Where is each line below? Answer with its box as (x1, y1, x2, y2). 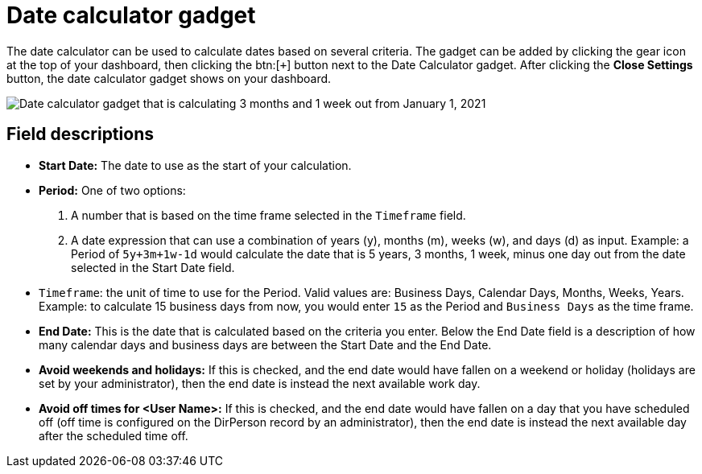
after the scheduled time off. (39, 428, 188, 443)
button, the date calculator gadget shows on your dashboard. (6, 71, 332, 85)
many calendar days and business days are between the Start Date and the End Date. (39, 337, 492, 352)
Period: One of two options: (39, 183, 186, 197)
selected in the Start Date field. (71, 260, 235, 274)
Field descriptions (6, 124, 154, 145)
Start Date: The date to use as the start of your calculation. (39, 158, 352, 172)
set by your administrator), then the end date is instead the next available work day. (39, 376, 481, 390)
